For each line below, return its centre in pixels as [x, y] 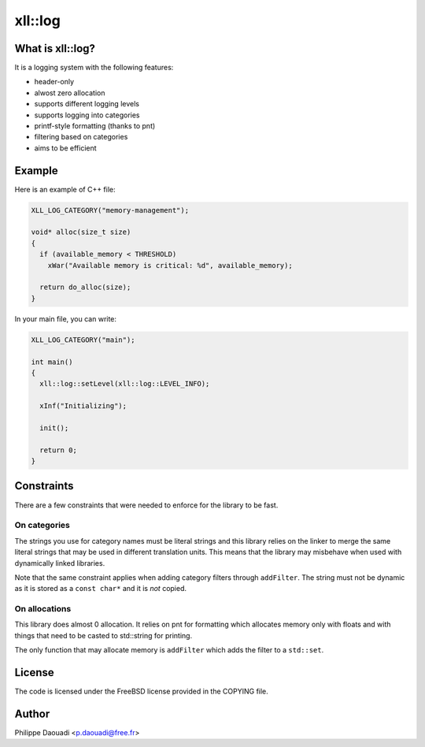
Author [32, 714]
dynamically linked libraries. [60, 563]
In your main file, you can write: [66, 318]
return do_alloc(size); [85, 287]
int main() [52, 362]
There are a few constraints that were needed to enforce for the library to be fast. [146, 505]
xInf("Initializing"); [83, 406]
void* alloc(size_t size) [81, 232]
